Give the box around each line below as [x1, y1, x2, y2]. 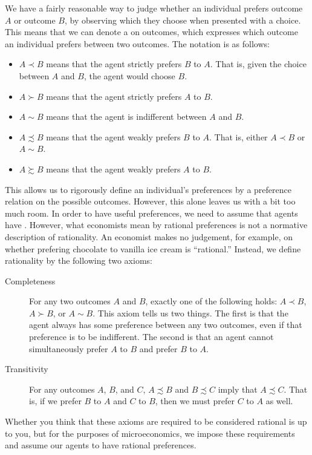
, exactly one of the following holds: [145, 295, 278, 307]
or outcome [14, 13, 56, 26]
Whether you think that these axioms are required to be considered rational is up [5, 415, 307, 428]
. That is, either [209, 130, 268, 143]
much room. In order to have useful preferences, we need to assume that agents [5, 206, 298, 219]
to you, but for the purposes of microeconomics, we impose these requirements [5, 427, 295, 439]
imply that [218, 382, 258, 395]
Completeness [5, 274, 56, 287]
